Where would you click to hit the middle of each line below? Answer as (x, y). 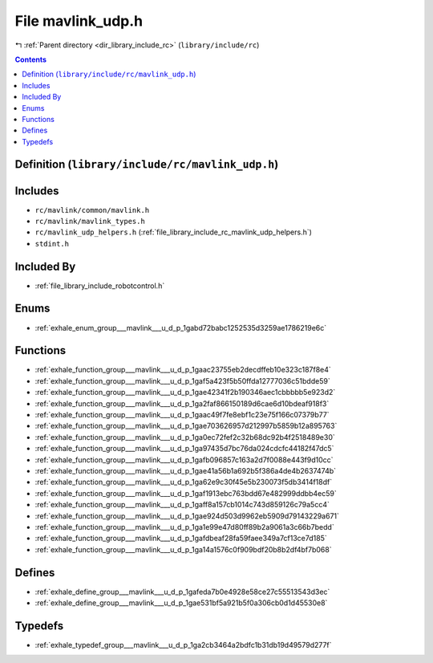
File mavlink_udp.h (79, 21)
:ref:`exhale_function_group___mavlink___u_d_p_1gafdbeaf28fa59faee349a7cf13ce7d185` (181, 539)
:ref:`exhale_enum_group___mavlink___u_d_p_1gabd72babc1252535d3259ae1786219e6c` (181, 327)
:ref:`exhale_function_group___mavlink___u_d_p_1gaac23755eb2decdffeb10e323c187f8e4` (183, 370)
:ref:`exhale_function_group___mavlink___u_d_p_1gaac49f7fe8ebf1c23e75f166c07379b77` (182, 415)
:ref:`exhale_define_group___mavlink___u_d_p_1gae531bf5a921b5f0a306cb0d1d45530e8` (181, 603)
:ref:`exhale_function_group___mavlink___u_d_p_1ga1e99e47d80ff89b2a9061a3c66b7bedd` (184, 527)
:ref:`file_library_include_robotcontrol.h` (100, 286)
